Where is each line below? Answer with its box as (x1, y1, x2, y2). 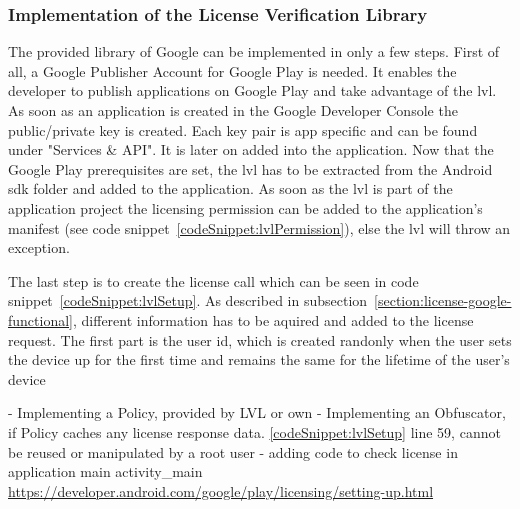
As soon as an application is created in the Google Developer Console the (8, 100, 458, 120)
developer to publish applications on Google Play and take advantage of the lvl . (8, 80, 497, 101)
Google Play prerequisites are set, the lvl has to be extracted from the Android (8, 158, 493, 179)
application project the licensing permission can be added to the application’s (8, 197, 483, 218)
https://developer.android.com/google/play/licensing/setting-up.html (8, 480, 434, 501)
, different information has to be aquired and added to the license (72, 309, 474, 330)
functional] (8, 309, 73, 330)
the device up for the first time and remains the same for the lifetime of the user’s (8, 349, 510, 370)
